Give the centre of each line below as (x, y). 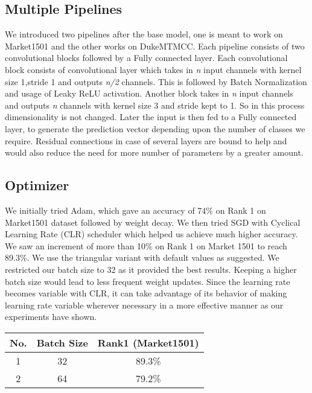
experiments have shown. (51, 317)
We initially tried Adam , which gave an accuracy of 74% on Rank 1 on (135, 210)
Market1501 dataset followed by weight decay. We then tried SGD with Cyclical (153, 222)
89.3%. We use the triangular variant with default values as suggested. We (142, 257)
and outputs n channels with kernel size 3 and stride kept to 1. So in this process (155, 105)
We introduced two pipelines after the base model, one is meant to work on (144, 34)
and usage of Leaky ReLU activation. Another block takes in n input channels (149, 93)
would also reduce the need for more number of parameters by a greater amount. (154, 152)
